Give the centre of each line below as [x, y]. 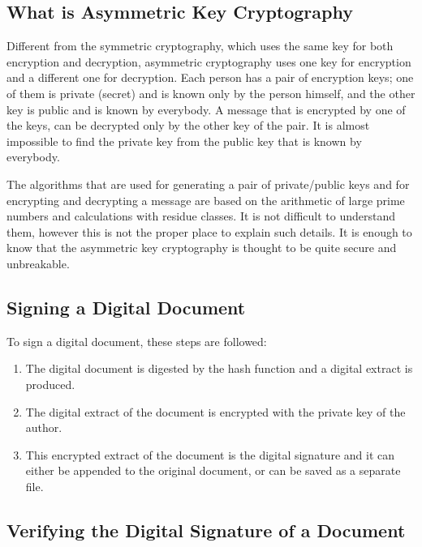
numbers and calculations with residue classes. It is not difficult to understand [201, 216]
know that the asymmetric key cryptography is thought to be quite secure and [202, 248]
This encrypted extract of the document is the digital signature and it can [210, 454]
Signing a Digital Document [126, 307]
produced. [50, 384]
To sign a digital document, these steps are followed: [137, 341]
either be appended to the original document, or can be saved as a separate [213, 470]
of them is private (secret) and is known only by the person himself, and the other [211, 93]
